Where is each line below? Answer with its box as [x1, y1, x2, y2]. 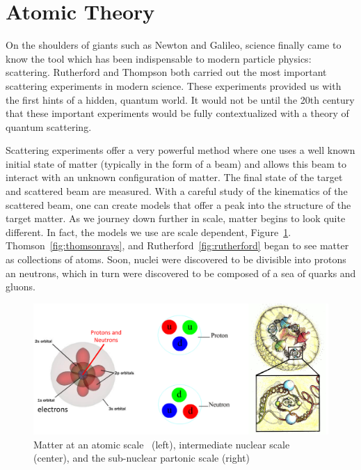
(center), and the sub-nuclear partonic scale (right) [33, 451, 250, 465]
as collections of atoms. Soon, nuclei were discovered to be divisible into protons [6, 252, 346, 267]
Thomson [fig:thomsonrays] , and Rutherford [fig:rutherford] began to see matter [6, 238, 349, 253]
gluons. [6, 279, 35, 294]
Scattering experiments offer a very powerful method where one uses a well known [6, 143, 355, 157]
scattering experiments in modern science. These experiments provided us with [6, 78, 342, 93]
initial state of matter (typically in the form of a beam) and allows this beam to [6, 156, 346, 171]
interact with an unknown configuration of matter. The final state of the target [6, 170, 343, 185]
